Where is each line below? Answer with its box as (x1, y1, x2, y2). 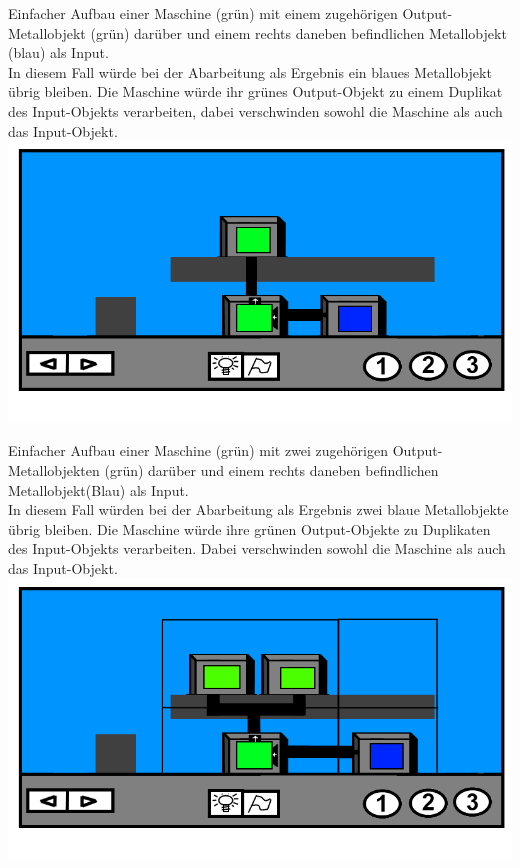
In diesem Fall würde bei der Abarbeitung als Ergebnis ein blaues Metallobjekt (8, 61, 492, 82)
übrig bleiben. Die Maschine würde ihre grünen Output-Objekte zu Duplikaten (8, 518, 491, 539)
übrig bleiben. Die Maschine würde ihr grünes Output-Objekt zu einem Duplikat (8, 81, 503, 102)
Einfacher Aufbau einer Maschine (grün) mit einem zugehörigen (8, 3, 398, 23)
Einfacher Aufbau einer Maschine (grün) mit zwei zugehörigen (8, 440, 389, 461)
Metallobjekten (8, 459, 100, 480)
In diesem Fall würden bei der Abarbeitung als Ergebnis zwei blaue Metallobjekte (8, 499, 509, 520)
